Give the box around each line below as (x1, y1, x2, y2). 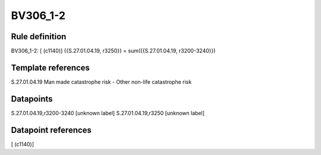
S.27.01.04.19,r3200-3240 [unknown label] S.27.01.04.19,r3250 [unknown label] (11, 109, 205, 116)
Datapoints (11, 94, 53, 104)
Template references (11, 62, 90, 72)
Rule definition (11, 31, 67, 42)
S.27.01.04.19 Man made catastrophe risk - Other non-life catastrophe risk (11, 78, 192, 86)
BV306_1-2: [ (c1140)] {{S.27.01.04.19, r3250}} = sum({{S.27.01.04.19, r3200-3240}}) (11, 48, 216, 55)
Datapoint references (11, 125, 92, 135)
